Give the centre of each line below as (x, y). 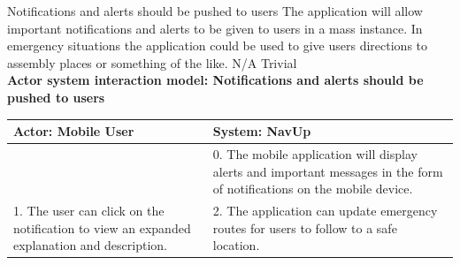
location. (236, 245)
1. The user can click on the (89, 210)
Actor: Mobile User (74, 131)
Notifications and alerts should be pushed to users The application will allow (215, 11)
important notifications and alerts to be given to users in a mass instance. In (215, 28)
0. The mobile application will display (315, 153)
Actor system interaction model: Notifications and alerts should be (215, 80)
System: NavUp (262, 131)
